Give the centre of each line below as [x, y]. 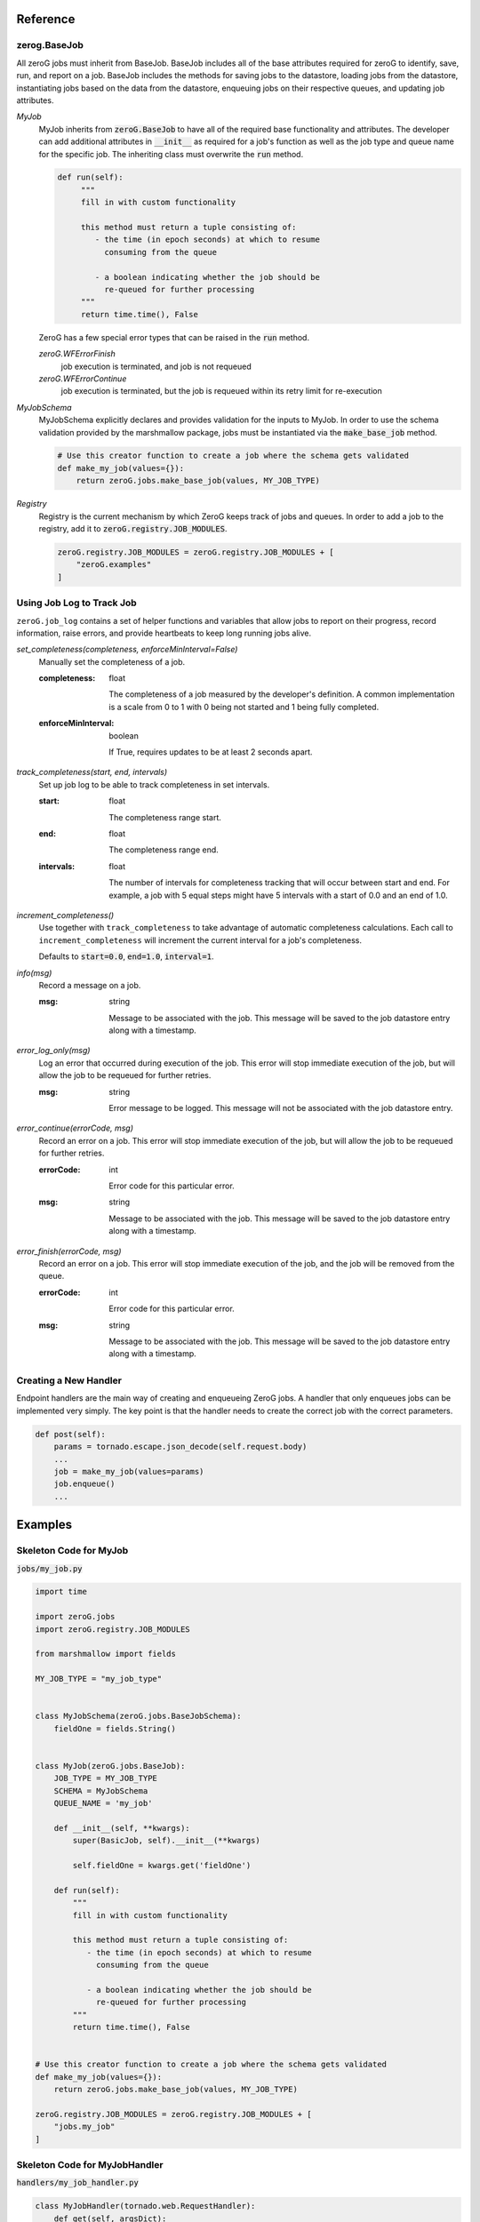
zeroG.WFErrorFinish [77, 354]
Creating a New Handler [69, 1380]
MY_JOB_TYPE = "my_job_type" [99, 1679]
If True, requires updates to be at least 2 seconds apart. [211, 752]
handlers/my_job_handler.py [78, 2183]
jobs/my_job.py [50, 1568]
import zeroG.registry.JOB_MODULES [112, 1629]
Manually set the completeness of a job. [112, 661]
